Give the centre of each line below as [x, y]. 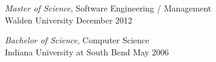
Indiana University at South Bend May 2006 [87, 51]
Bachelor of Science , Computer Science [77, 40]
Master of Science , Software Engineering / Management [108, 8]
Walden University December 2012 [69, 20]
